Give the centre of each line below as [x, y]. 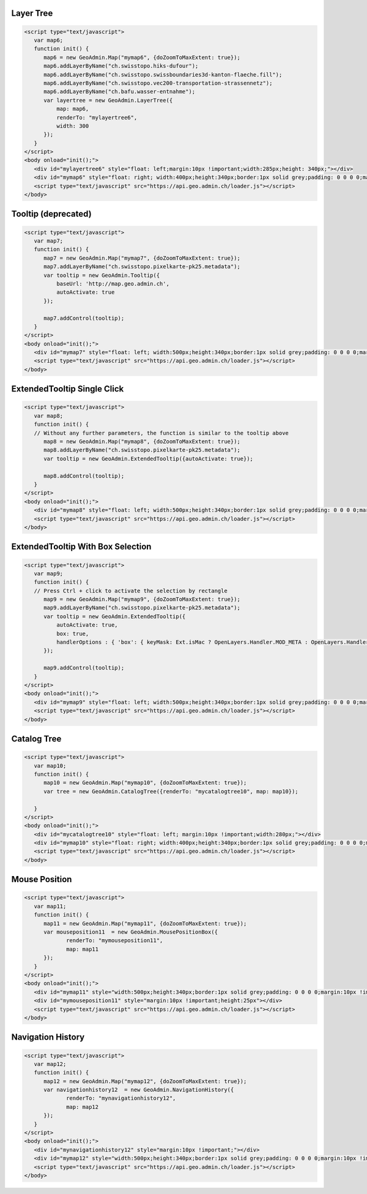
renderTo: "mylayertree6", [97, 117]
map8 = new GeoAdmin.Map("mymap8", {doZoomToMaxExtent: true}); [142, 442]
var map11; [50, 906]
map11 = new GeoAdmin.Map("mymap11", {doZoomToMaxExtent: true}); [145, 923]
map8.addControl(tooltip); [84, 476]
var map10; [50, 765]
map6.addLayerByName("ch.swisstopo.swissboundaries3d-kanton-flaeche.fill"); [163, 74]
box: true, [72, 633]
